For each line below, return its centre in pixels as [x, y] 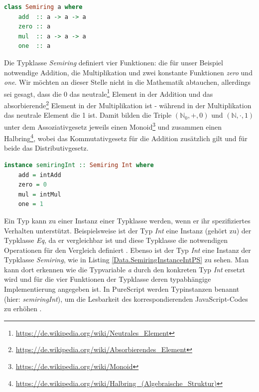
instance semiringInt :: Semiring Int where [79, 165]
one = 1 [31, 204]
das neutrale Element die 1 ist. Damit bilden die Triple [88, 115]
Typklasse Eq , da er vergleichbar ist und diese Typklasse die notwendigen [116, 240]
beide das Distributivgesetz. [46, 148]
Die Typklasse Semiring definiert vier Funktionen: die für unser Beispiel [114, 62]
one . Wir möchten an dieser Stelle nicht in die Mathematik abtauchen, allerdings [128, 82]
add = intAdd [40, 175]
